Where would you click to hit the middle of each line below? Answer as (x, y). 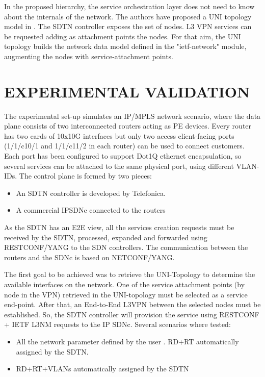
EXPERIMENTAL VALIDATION (127, 91)
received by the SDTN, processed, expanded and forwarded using (106, 237)
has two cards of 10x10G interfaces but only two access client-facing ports (119, 135)
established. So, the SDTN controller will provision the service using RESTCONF (132, 314)
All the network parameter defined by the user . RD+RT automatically (127, 341)
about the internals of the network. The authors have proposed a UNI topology (128, 16)
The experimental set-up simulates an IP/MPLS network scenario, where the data (132, 116)
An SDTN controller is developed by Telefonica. (91, 193)
